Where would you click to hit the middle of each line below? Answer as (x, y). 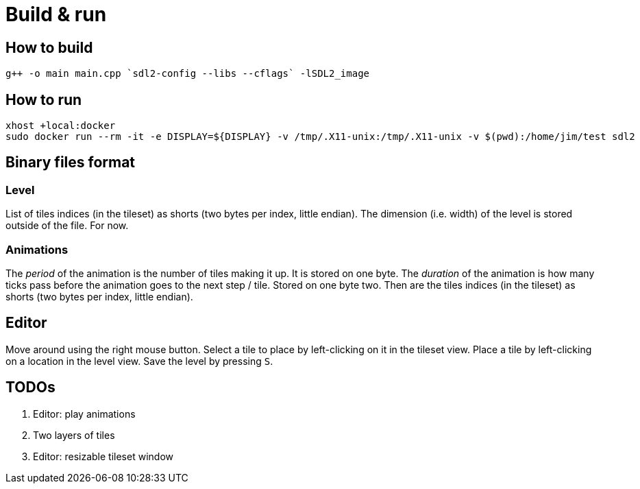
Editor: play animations (84, 414)
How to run (44, 99)
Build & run (56, 14)
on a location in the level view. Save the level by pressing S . (139, 361)
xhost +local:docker (61, 126)
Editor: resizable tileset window (103, 456)
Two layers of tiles (74, 435)
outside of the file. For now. (67, 226)
